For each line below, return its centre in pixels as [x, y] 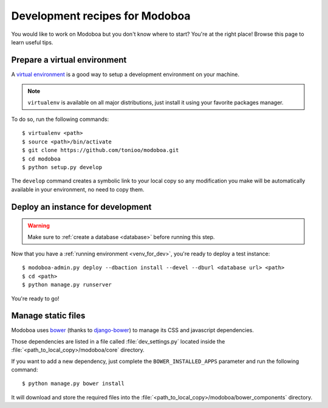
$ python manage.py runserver [67, 285]
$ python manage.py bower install [73, 384]
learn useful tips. [32, 42]
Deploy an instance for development [81, 207]
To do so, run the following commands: [60, 119]
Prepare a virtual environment [69, 60]
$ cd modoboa [41, 159]
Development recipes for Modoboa [101, 16]
